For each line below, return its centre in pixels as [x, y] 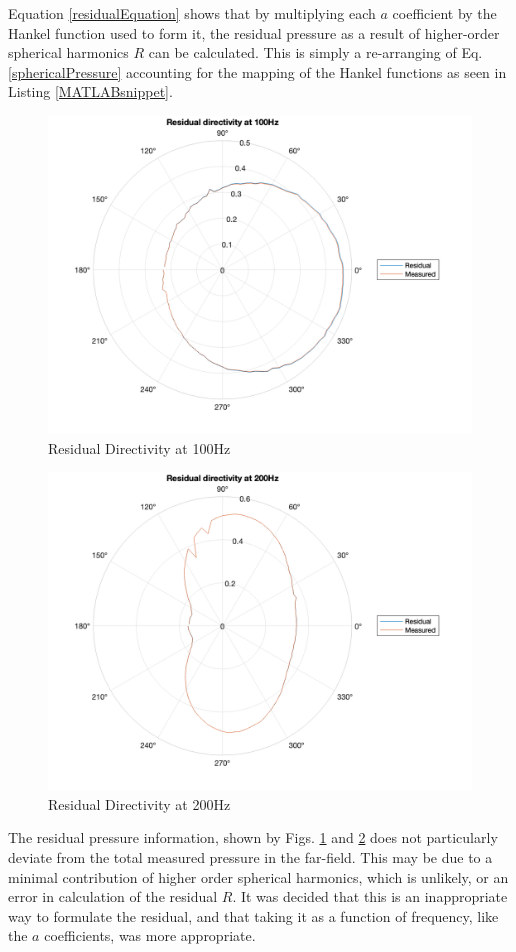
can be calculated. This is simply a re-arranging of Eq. [315, 52]
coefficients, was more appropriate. [150, 935]
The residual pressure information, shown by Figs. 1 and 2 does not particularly [253, 837]
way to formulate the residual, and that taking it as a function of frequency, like [253, 915]
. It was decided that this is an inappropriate [370, 896]
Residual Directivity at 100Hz [139, 447]
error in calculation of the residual [113, 896]
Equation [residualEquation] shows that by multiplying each [192, 13]
